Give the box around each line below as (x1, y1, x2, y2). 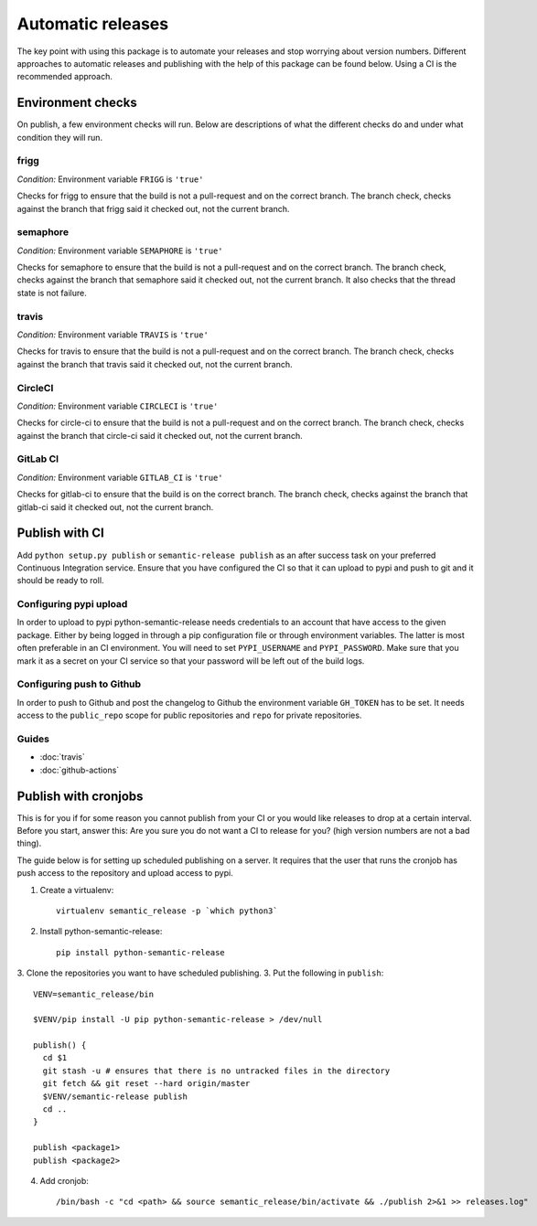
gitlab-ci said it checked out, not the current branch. (16, 501, 214, 512)
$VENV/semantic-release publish (42, 1091, 188, 1102)
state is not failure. (16, 287, 87, 298)
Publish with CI (16, 526, 104, 541)
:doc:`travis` (39, 752, 86, 762)
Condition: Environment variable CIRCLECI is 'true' (16, 400, 219, 411)
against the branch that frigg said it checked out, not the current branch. (16, 203, 290, 214)
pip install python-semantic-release (56, 947, 226, 957)
